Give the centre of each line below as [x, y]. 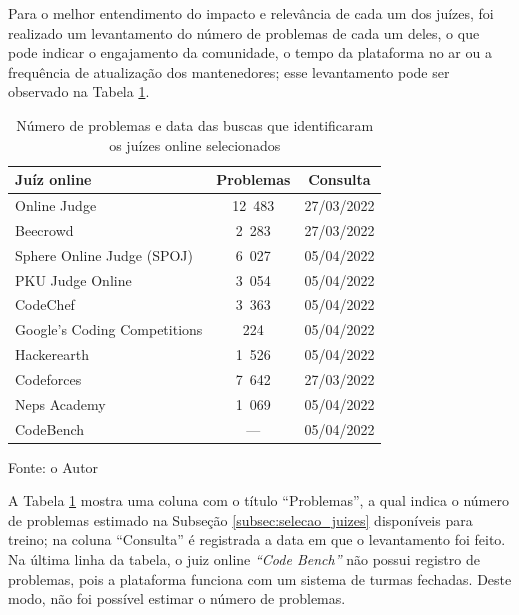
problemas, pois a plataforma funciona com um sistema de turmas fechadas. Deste [260, 578]
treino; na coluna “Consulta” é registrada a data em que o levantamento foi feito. [257, 539]
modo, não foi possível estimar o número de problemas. [177, 598]
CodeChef [45, 304]
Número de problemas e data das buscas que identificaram [195, 124]
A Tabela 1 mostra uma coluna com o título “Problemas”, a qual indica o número [258, 500]
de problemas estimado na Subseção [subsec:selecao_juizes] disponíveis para [240, 519]
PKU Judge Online [73, 279]
